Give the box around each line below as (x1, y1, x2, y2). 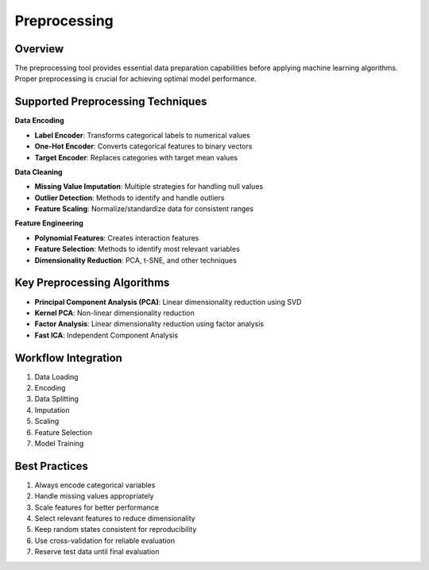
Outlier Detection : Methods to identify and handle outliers (34, 193, 225, 202)
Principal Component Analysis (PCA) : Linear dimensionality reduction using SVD (34, 297, 302, 306)
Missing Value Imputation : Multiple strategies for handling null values (34, 182, 264, 191)
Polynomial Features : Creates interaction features (34, 233, 199, 242)
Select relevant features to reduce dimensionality (34, 514, 195, 523)
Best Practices (14, 459, 89, 472)
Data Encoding (14, 116, 65, 125)
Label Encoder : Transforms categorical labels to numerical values (34, 130, 250, 140)
